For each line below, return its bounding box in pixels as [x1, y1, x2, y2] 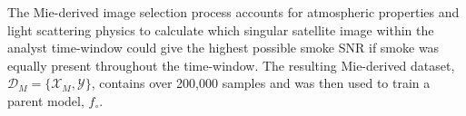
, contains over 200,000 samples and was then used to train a [91, 73, 431, 92]
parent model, [7, 91, 84, 110]
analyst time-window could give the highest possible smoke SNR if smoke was [7, 38, 440, 57]
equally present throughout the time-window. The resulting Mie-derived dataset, [7, 55, 455, 74]
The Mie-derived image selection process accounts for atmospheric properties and [7, 3, 460, 21]
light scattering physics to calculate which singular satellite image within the [7, 20, 434, 39]
